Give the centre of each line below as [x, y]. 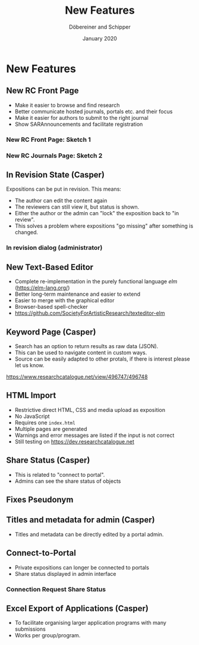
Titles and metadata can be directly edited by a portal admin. [89, 534]
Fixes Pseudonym [40, 499]
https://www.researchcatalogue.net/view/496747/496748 [77, 377]
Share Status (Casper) [48, 461]
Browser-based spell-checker [51, 307]
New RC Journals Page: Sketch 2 [54, 156]
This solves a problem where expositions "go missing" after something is [104, 226]
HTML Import [31, 396]
